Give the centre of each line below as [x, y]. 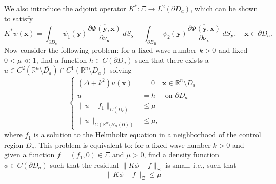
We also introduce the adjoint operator [65, 8]
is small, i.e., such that [201, 164]
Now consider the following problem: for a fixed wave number [101, 50]
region [14, 144]
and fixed [233, 50]
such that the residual [84, 164]
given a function [29, 155]
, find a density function [182, 155]
